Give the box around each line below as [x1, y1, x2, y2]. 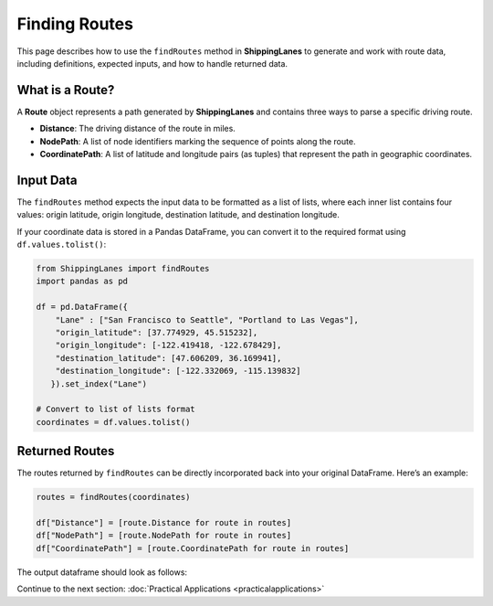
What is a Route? [16, 82, 115, 98]
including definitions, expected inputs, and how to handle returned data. [16, 58, 288, 69]
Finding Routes [16, 14, 134, 34]
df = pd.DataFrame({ [36, 302, 128, 313]
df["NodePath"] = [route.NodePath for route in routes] [36, 530, 292, 541]
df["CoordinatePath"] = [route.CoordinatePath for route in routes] [36, 543, 350, 553]
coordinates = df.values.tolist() [36, 417, 191, 427]
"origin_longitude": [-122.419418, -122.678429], [55, 340, 282, 351]
